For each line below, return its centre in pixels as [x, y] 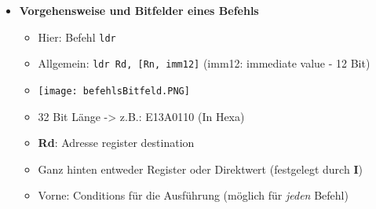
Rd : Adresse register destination [116, 143]
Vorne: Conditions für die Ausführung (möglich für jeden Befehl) [193, 195]
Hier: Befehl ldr [77, 37]
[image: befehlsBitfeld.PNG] [114, 91]
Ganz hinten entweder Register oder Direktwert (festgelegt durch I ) [200, 169]
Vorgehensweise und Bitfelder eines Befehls [139, 10]
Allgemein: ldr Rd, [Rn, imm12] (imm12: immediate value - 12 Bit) [204, 63]
